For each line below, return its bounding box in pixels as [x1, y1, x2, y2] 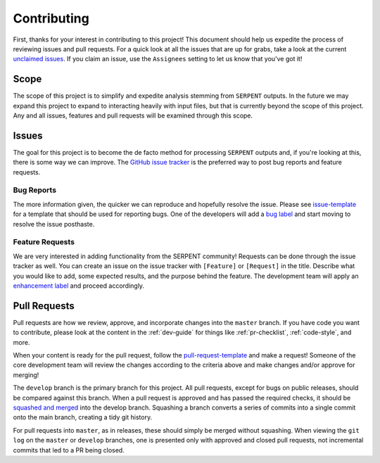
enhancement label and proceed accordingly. [13, 281, 144, 290]
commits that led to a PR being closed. [13, 445, 125, 454]
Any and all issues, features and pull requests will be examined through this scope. [13, 111, 253, 120]
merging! [13, 370, 39, 379]
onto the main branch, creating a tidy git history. [13, 413, 153, 421]
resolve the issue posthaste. [13, 220, 95, 228]
